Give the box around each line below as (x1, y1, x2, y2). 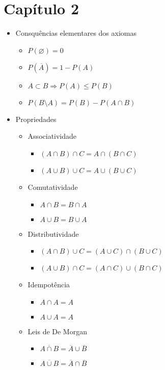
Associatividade (28, 131, 77, 141)
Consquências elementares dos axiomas (15, 28, 137, 38)
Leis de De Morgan (28, 326, 87, 336)
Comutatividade (28, 181, 78, 192)
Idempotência (28, 279, 70, 290)
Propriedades (15, 113, 57, 124)
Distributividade (28, 228, 79, 239)
